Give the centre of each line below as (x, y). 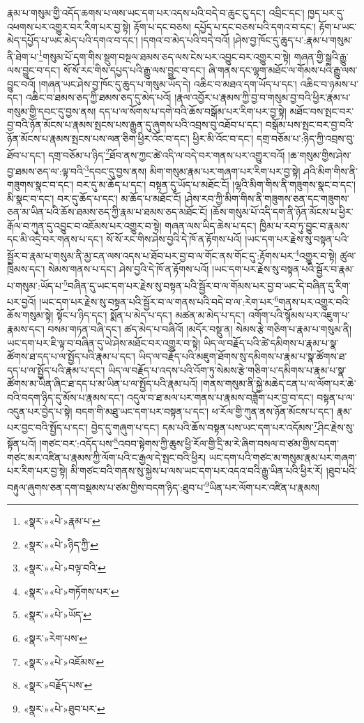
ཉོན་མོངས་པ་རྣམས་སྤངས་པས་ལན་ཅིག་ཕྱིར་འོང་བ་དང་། (98, 138)
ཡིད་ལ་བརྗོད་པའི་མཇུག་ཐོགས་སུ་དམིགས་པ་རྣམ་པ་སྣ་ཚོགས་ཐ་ (243, 356)
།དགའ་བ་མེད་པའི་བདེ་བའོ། (185, 40)
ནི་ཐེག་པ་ (23, 56)
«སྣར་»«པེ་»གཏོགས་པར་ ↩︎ (71, 591)
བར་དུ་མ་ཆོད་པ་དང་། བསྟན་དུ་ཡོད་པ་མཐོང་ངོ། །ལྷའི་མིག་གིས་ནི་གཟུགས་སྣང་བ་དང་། (216, 185)
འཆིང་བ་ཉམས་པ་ (329, 83)
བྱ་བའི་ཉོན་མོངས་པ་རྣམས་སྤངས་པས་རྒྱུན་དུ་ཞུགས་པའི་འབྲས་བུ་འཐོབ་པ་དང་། (135, 125)
